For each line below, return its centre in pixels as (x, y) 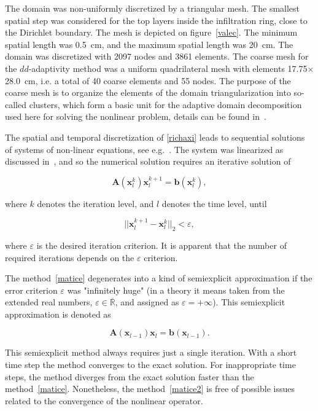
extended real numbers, (49, 302)
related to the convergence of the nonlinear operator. (104, 400)
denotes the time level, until (214, 203)
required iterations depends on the (70, 257)
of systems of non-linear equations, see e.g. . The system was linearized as (144, 149)
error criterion (31, 290)
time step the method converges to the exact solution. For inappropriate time (150, 365)
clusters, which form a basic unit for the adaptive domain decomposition (165, 104)
